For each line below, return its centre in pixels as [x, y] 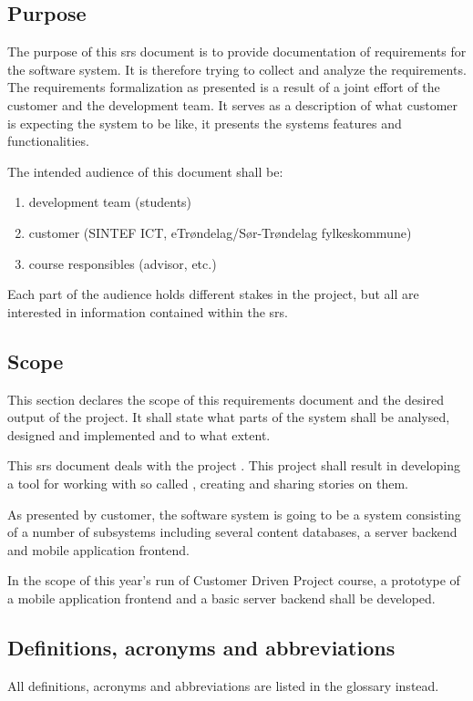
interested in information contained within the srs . [148, 311]
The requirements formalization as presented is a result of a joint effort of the [224, 87]
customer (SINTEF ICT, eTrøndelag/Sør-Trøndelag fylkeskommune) [220, 232]
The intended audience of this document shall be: [145, 171]
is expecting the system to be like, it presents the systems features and [205, 123]
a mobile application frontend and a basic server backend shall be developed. [221, 598]
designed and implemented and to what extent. [139, 434]
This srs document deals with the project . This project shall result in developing [234, 465]
